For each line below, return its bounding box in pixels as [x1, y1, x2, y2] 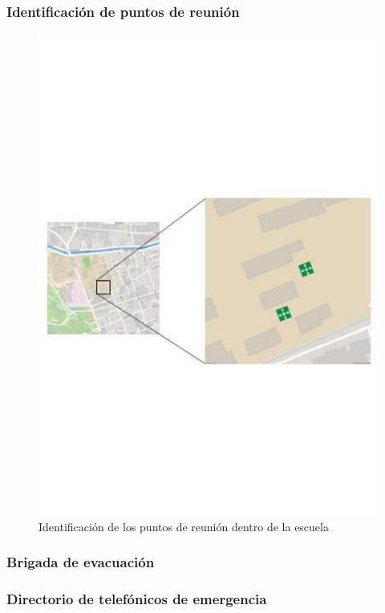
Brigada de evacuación [6, 552, 155, 572]
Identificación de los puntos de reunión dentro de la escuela [38, 518, 329, 534]
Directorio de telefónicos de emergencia [6, 589, 267, 609]
